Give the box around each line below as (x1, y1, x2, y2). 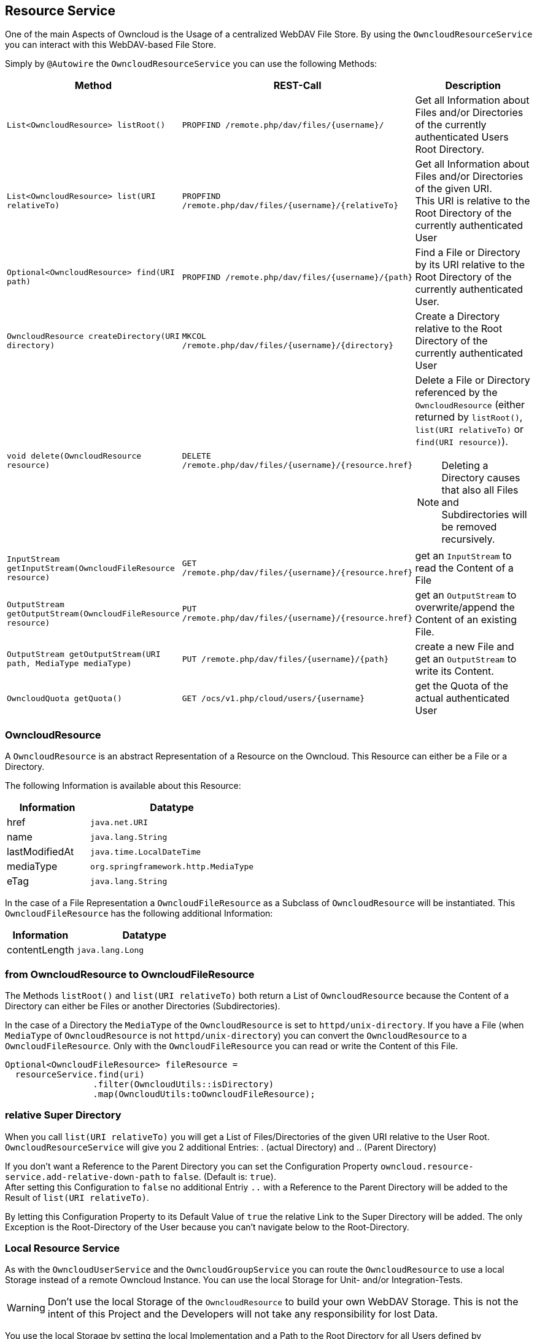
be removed (441, 521, 497, 534)
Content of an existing (415, 613, 517, 626)
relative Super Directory (5, 1109, 122, 1122)
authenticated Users (415, 131, 509, 144)
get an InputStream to (415, 549, 512, 562)
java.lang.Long (76, 945, 144, 955)
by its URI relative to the (415, 258, 525, 271)
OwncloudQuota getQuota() (7, 693, 122, 703)
